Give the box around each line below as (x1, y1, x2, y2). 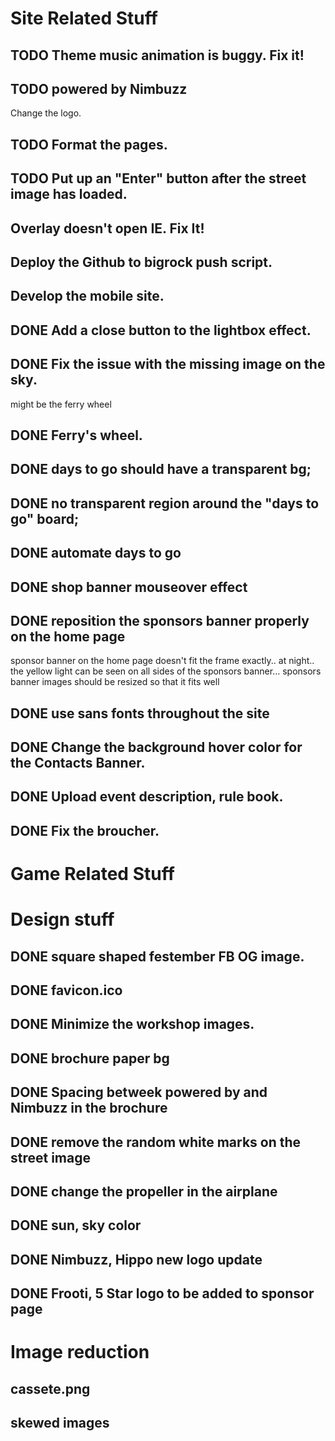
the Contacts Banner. (10, 755, 146, 772)
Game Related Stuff (10, 863, 175, 886)
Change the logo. (10, 107, 82, 119)
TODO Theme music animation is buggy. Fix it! (10, 47, 305, 64)
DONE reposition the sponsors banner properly (10, 612, 310, 629)
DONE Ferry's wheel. (10, 427, 143, 444)
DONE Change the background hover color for (10, 739, 303, 756)
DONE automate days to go (10, 545, 182, 562)
